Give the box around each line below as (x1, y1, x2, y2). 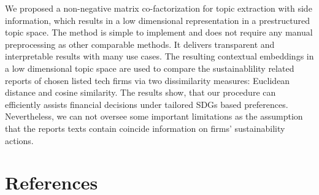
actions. (5, 134, 34, 147)
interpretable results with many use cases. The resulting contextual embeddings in (5, 50, 314, 63)
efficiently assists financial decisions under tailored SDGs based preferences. (5, 97, 288, 110)
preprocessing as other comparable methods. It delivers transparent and (5, 37, 275, 50)
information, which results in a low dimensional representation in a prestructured (5, 13, 310, 26)
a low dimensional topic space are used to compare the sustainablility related (5, 61, 294, 74)
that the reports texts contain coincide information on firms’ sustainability (5, 121, 285, 134)
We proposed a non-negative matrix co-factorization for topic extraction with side (5, 2, 312, 14)
